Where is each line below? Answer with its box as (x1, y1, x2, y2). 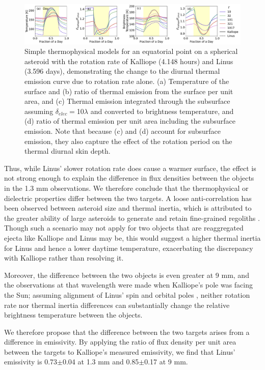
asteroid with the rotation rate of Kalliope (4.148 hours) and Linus (24, 55, 233, 66)
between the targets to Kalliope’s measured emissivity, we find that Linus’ (4, 346, 235, 357)
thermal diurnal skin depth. (24, 146, 111, 156)
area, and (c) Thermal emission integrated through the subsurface (24, 96, 230, 106)
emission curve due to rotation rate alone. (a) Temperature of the (24, 76, 229, 87)
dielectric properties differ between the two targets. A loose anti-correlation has (4, 192, 252, 203)
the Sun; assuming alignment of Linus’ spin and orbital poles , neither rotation (4, 289, 250, 300)
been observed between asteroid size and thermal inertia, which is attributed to (4, 203, 252, 213)
